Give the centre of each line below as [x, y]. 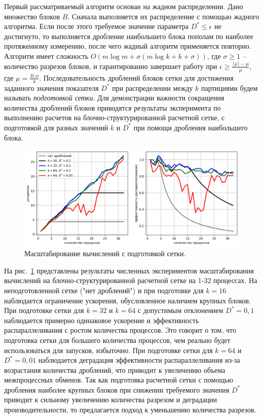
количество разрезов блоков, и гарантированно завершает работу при [111, 66]
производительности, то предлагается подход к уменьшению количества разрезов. [130, 410]
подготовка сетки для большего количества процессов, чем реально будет [117, 340]
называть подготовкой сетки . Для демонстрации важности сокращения [114, 98]
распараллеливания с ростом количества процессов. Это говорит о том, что [120, 330]
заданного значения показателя [51, 88]
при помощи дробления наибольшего [191, 127]
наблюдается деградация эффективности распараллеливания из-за [139, 360]
